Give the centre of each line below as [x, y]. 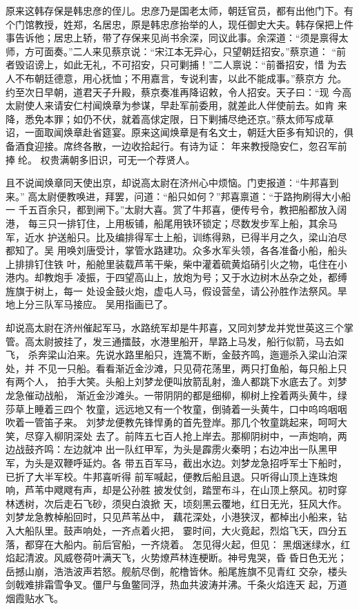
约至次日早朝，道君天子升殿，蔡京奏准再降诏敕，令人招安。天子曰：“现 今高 [179, 91]
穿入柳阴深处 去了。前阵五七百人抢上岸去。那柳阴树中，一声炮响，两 [191, 435]
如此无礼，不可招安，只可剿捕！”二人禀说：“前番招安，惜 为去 [205, 65]
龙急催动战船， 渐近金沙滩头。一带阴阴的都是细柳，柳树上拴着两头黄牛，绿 [176, 395]
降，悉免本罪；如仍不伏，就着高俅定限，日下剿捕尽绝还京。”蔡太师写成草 [170, 118]
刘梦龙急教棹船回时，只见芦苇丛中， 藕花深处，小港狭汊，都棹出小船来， [172, 517]
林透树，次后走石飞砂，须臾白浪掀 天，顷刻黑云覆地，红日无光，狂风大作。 [176, 503]
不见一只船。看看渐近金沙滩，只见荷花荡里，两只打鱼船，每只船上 [187, 368]
